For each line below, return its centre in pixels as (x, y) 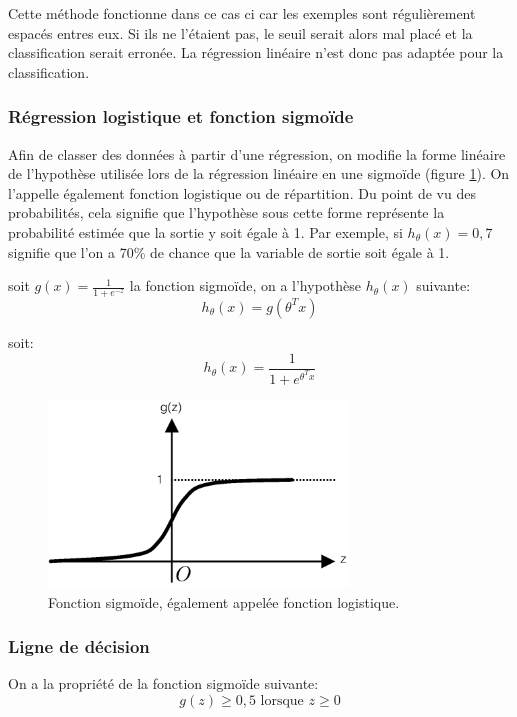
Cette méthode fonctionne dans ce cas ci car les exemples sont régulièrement (242, 13)
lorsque (282, 701)
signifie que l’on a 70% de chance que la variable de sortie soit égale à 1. (229, 251)
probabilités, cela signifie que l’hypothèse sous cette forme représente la (226, 212)
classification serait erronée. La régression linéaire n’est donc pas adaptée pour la (256, 52)
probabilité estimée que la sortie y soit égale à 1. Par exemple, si (205, 231)
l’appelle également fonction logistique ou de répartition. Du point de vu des (242, 192)
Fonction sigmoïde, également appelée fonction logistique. (224, 601)
